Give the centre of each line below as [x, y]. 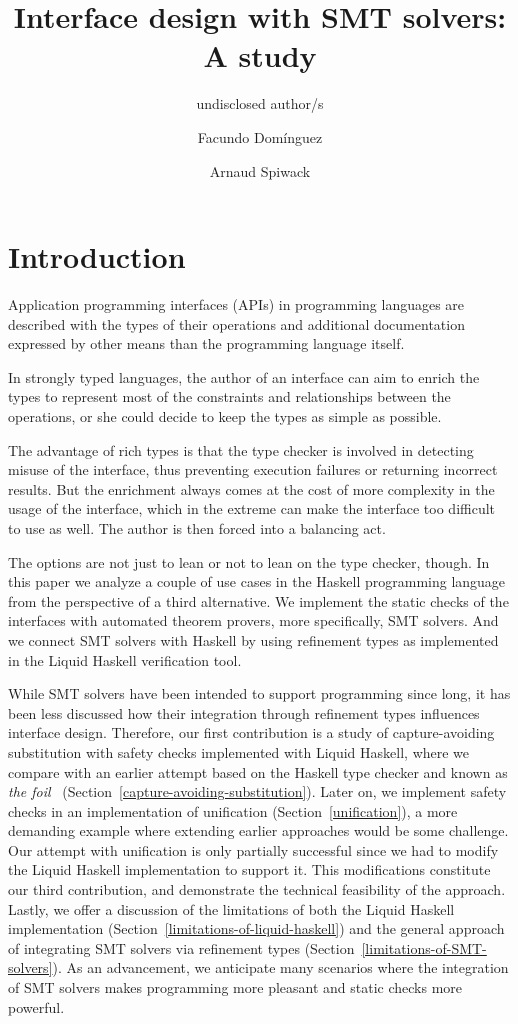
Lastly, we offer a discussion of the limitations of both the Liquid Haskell [231, 908]
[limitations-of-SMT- [424, 947]
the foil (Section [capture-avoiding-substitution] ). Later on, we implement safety [257, 791]
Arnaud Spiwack [260, 170]
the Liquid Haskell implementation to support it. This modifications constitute [249, 869]
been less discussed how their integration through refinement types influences [244, 712]
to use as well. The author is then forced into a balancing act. [197, 527]
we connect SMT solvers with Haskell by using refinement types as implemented [253, 639]
